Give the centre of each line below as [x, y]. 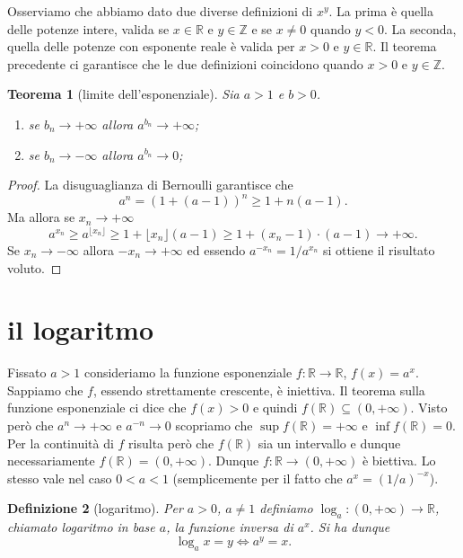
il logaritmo [81, 329]
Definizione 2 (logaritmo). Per [95, 508]
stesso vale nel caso [60, 478]
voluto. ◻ [35, 267]
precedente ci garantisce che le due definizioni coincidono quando [185, 63]
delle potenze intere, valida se [88, 28]
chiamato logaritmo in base [81, 527]
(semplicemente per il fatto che [258, 478]
